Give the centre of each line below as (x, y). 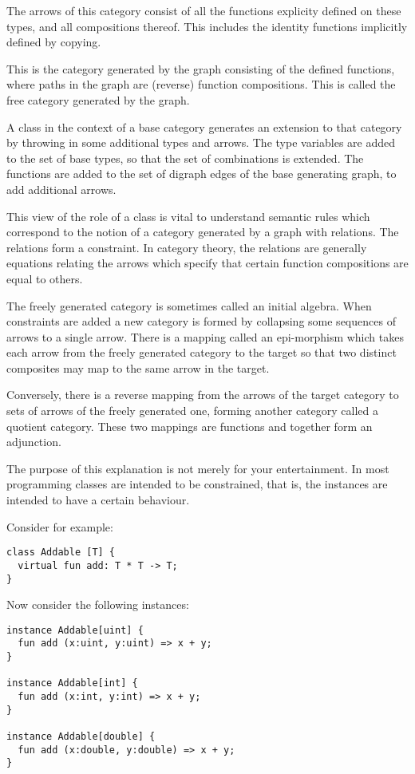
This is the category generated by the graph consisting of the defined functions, (201, 68)
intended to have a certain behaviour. (98, 500)
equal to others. (45, 278)
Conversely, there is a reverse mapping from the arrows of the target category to (203, 395)
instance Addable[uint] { (75, 630)
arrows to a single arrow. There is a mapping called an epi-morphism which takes (205, 336)
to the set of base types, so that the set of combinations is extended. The (185, 158)
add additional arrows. (61, 189)
